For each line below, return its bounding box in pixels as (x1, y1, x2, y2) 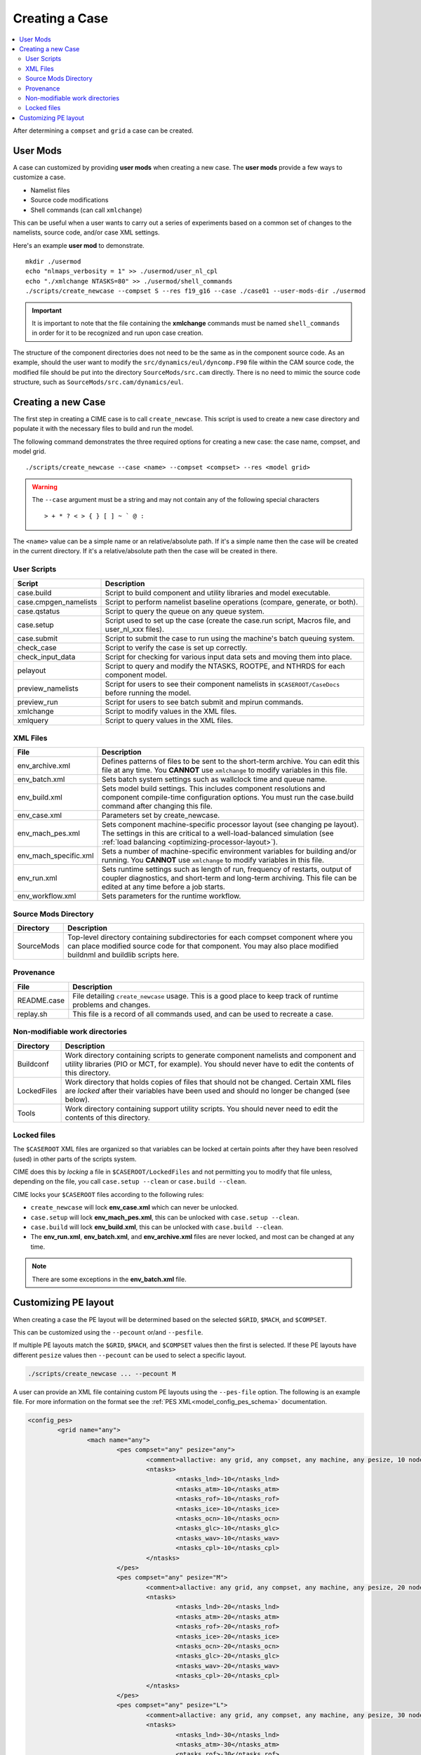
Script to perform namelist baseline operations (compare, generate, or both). (105, 597, 359, 607)
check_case (17, 642, 57, 652)
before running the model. (105, 688, 192, 698)
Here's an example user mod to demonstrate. (13, 241, 145, 249)
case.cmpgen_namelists (17, 597, 98, 607)
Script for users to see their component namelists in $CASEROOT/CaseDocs (105, 679, 340, 689)
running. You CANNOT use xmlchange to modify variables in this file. (101, 855, 324, 865)
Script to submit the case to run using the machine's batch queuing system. (105, 633, 355, 643)
